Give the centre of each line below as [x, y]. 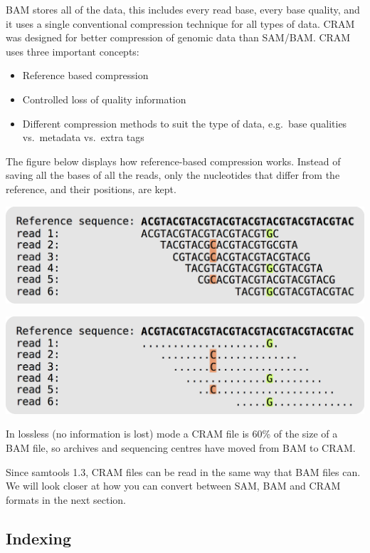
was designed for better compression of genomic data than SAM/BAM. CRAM [178, 37]
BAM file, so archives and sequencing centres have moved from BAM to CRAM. [181, 447]
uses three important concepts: [73, 51]
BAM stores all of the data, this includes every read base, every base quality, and [183, 9]
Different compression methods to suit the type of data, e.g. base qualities [185, 123]
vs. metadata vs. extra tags [83, 137]
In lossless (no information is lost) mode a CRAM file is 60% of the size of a [172, 434]
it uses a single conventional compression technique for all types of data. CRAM [180, 23]
